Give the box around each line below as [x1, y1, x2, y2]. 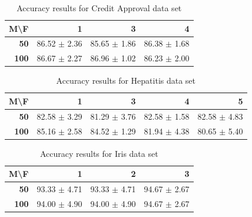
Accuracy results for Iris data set [39, 147, 158, 159]
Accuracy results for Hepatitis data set [56, 74, 196, 87]
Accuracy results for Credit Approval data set [16, 2, 182, 14]
